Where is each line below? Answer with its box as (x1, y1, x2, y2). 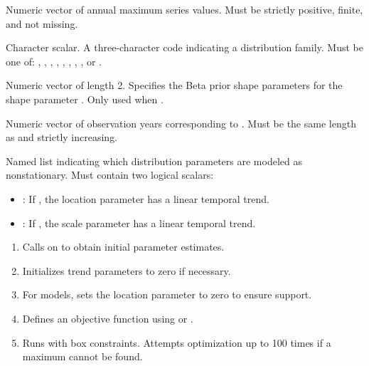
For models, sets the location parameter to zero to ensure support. (22, 287, 312, 302)
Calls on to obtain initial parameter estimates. (22, 239, 225, 254)
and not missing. (6, 16, 78, 31)
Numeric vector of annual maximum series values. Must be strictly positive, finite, (6, 2, 363, 16)
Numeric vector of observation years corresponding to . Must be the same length (6, 115, 356, 130)
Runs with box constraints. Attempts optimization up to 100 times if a (22, 335, 331, 350)
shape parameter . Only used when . (6, 91, 164, 106)
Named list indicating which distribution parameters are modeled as (6, 153, 302, 168)
